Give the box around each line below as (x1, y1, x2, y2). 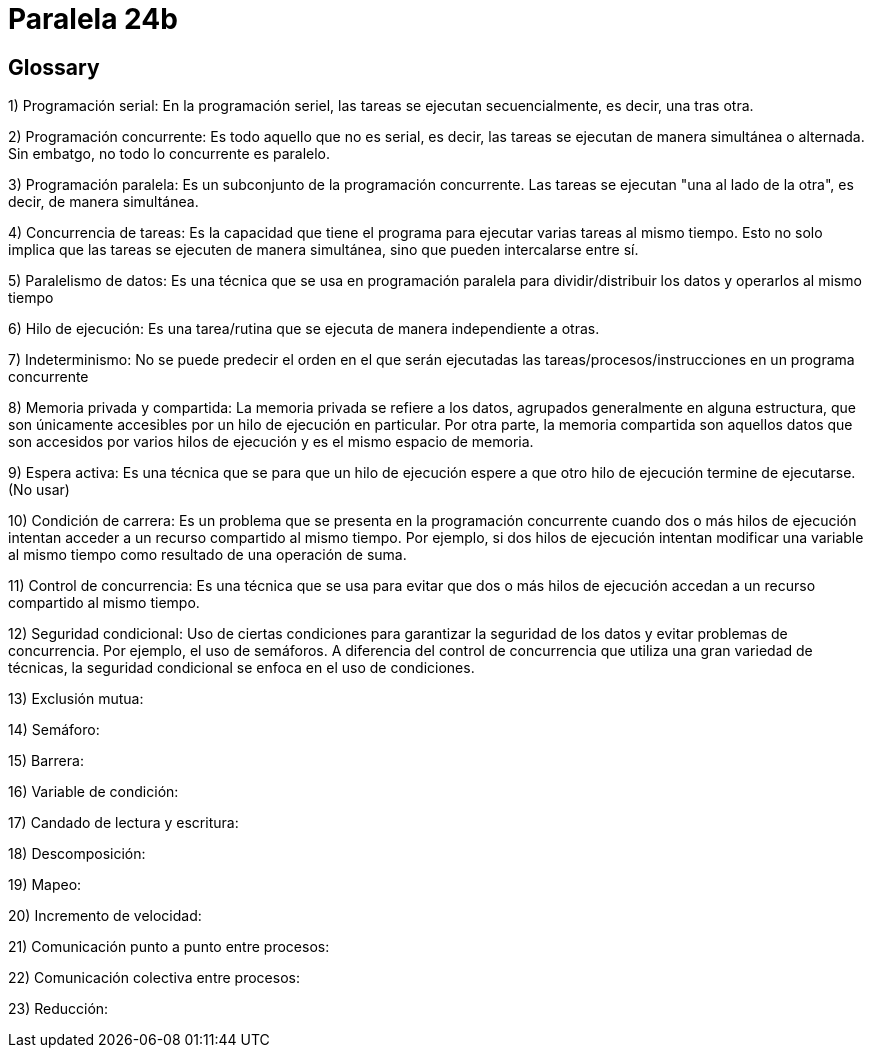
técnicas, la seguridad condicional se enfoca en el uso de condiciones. (8, 659, 475, 677)
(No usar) (8, 481, 70, 499)
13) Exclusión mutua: (8, 690, 144, 708)
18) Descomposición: (8, 845, 146, 863)
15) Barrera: (8, 752, 84, 770)
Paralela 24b (8, 2, 178, 36)
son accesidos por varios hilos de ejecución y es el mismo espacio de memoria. (8, 433, 534, 451)
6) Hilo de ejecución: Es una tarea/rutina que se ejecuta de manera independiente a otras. (8, 320, 600, 338)
